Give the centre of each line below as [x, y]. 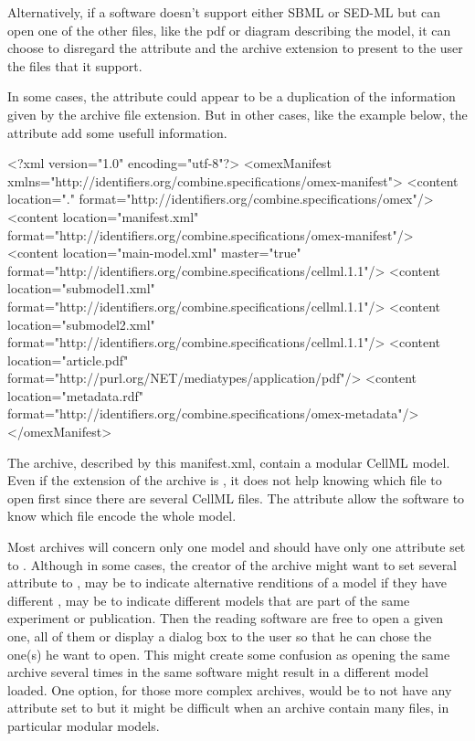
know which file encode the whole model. [122, 516]
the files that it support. [75, 65]
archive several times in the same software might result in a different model [218, 672]
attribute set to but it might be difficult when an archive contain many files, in [228, 708]
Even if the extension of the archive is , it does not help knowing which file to [225, 480]
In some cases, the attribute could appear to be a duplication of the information [232, 96]
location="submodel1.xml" [81, 288]
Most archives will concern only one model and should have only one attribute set [237, 547]
